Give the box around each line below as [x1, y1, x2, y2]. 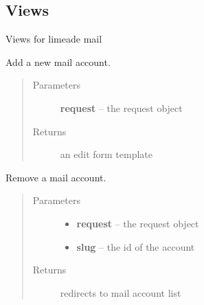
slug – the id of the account [76, 239, 195, 253]
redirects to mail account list [60, 285, 181, 300]
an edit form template [60, 147, 153, 161]
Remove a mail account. [5, 170, 106, 184]
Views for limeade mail [5, 32, 102, 46]
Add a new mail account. [5, 54, 111, 69]
